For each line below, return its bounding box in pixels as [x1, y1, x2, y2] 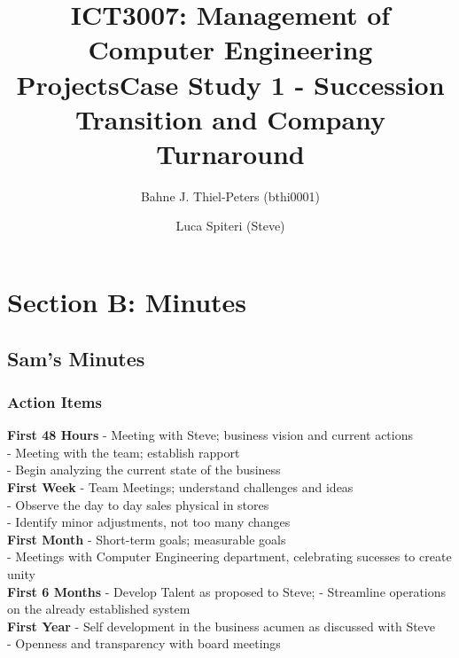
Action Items [7, 390, 102, 412]
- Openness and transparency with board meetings [7, 634, 281, 653]
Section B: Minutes [7, 284, 247, 320]
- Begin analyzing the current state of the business [7, 460, 281, 479]
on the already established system [7, 599, 191, 618]
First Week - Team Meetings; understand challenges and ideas [7, 478, 354, 497]
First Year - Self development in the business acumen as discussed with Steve [7, 616, 436, 635]
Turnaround [156, 135, 305, 171]
